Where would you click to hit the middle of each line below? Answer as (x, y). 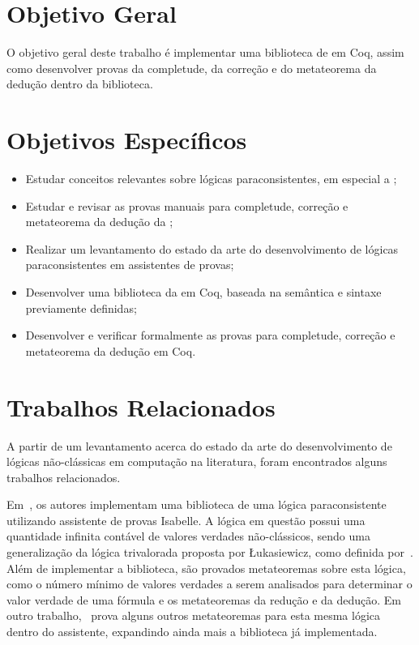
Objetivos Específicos (127, 140)
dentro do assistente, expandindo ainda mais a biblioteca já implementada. (192, 632)
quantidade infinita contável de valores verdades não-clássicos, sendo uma (188, 536)
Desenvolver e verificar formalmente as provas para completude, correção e (210, 335)
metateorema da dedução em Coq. (111, 350)
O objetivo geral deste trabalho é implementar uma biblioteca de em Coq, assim (205, 52)
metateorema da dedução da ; (99, 222)
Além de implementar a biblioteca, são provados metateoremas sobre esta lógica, (206, 568)
